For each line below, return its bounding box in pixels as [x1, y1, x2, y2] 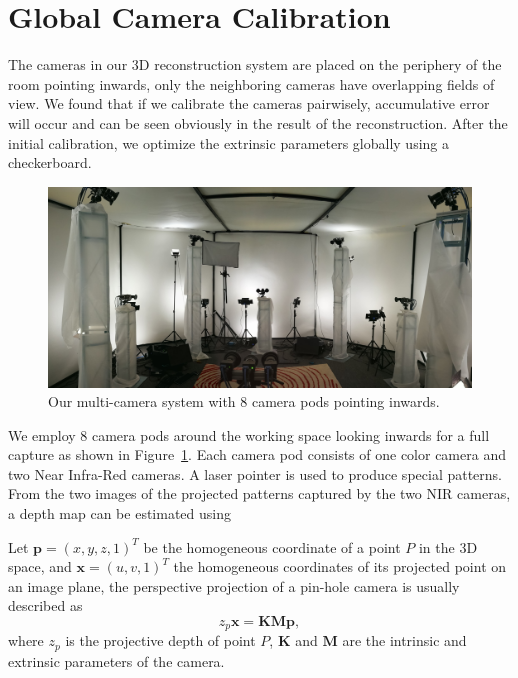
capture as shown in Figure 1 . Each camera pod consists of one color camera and [8, 444, 506, 465]
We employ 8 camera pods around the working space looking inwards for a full [8, 424, 490, 445]
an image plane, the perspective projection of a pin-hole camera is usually [8, 575, 460, 596]
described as [8, 595, 83, 616]
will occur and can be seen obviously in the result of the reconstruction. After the [8, 112, 508, 133]
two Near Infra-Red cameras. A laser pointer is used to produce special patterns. [8, 463, 503, 484]
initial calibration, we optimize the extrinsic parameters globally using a [8, 132, 450, 153]
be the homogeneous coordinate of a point [143, 536, 401, 557]
